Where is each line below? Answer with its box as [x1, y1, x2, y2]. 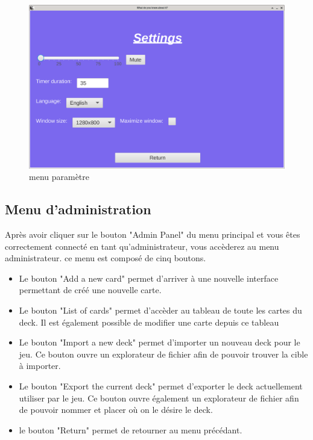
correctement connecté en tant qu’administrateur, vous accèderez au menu [5, 240, 279, 252]
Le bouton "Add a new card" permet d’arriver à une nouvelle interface [19, 271, 279, 284]
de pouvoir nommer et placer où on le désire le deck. [19, 403, 213, 416]
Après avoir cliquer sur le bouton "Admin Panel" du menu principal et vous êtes [5, 228, 300, 241]
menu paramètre [29, 170, 90, 183]
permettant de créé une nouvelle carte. [19, 284, 162, 296]
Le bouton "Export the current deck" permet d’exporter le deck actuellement [19, 379, 303, 392]
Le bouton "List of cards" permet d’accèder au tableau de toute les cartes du [19, 303, 302, 316]
